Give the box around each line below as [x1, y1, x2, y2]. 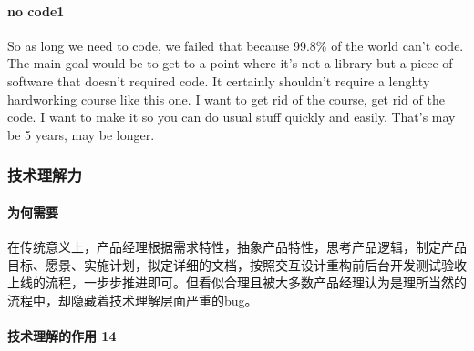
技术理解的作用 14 [7, 326, 117, 345]
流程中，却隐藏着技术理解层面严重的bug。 [7, 290, 258, 309]
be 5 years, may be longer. [7, 125, 155, 144]
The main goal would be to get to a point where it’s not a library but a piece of [7, 54, 453, 73]
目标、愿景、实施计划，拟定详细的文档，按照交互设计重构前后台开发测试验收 [7, 255, 467, 274]
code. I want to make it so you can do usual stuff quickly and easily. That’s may [7, 107, 456, 126]
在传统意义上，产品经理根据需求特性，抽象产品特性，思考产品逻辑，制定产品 [7, 237, 467, 256]
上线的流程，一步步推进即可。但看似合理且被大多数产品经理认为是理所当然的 [7, 273, 467, 292]
